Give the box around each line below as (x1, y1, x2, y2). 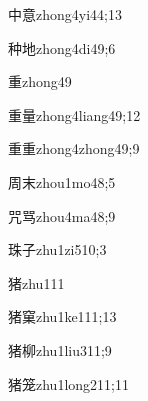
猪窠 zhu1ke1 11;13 (8, 306, 117, 327)
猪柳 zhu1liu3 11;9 (8, 339, 112, 360)
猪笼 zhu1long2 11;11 (8, 373, 129, 394)
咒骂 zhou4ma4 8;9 (8, 205, 116, 226)
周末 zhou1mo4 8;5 (8, 171, 116, 192)
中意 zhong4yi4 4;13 (8, 4, 122, 24)
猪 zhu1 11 (8, 272, 65, 293)
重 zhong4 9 (8, 71, 72, 92)
